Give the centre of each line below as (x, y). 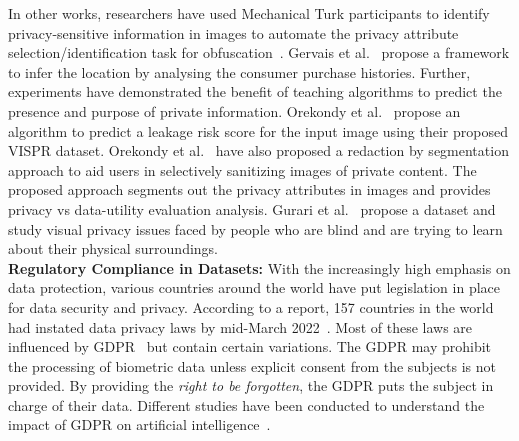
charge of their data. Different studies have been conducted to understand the (246, 404)
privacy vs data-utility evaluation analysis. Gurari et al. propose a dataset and (252, 208)
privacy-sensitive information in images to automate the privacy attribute (233, 32)
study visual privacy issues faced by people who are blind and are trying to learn (255, 228)
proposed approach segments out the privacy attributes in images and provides (249, 189)
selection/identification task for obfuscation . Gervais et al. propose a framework (259, 52)
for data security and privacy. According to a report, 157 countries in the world (251, 306)
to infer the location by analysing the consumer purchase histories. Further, (239, 71)
